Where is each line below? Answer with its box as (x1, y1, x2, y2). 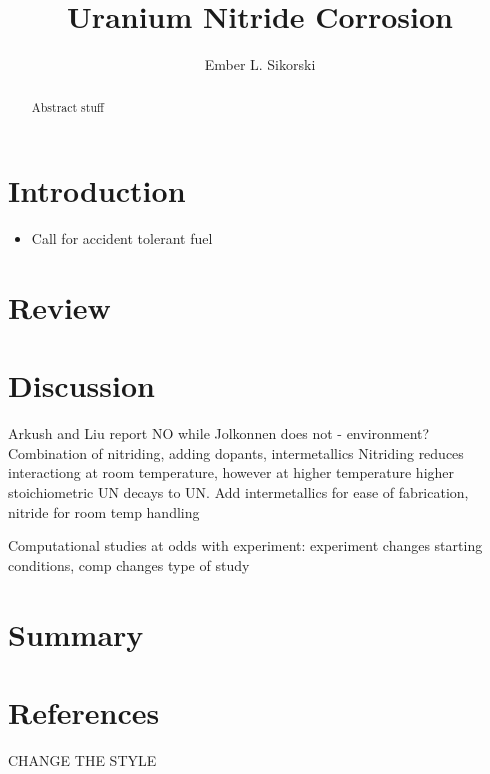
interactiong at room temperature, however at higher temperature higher (8, 462, 455, 483)
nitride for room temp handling (8, 501, 200, 522)
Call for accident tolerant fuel (31, 228, 213, 249)
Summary (8, 613, 144, 654)
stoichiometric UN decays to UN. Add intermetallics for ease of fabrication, (8, 481, 469, 502)
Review (8, 286, 111, 327)
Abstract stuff (31, 98, 104, 115)
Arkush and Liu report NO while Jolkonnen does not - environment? (8, 423, 430, 444)
